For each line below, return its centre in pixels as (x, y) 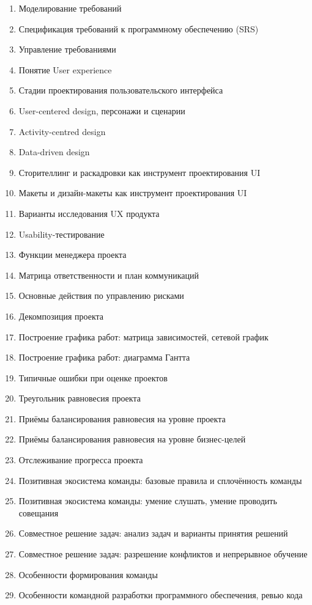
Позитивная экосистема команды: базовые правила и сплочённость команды (160, 480)
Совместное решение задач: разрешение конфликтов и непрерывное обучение (163, 554)
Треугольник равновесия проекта (80, 398)
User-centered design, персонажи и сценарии (102, 110)
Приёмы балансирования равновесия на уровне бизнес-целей (132, 439)
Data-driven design (54, 152)
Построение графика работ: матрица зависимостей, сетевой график (143, 336)
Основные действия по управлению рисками (101, 295)
